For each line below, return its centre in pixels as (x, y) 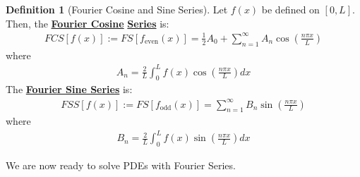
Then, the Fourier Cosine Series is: (88, 23)
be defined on (290, 9)
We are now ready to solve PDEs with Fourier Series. (121, 165)
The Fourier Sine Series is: (69, 89)
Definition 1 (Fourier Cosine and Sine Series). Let (117, 9)
